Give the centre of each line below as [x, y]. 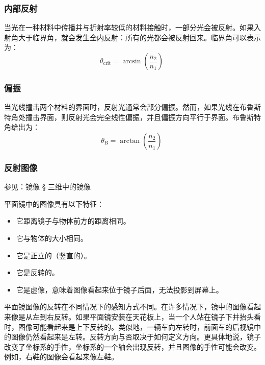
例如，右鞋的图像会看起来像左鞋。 [61, 357]
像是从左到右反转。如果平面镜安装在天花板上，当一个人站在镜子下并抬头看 [136, 316]
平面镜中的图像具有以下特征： [54, 203]
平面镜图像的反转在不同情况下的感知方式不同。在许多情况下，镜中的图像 [125, 307]
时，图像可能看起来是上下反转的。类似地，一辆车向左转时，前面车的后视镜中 [132, 326]
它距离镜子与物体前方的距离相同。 [73, 221]
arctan [130, 141]
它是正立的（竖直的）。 [54, 255]
